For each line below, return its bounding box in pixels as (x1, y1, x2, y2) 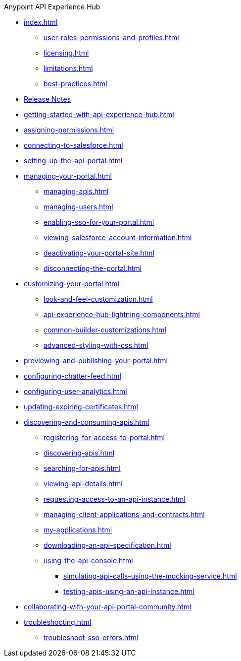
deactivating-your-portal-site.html (44, 249, 154, 257)
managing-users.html (44, 202, 113, 211)
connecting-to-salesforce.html (24, 141, 123, 149)
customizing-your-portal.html (24, 279, 119, 288)
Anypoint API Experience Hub (4, 2, 100, 11)
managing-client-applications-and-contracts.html (44, 510, 205, 519)
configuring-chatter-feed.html (24, 372, 121, 380)
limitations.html (44, 64, 93, 72)
